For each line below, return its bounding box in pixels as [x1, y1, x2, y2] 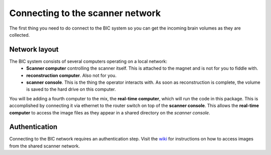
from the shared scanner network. [9, 143, 80, 149]
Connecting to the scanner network [9, 8, 161, 19]
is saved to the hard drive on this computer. [26, 86, 116, 92]
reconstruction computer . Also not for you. [26, 72, 117, 78]
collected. [9, 32, 30, 38]
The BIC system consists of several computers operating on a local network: [9, 58, 168, 64]
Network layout [9, 45, 59, 54]
